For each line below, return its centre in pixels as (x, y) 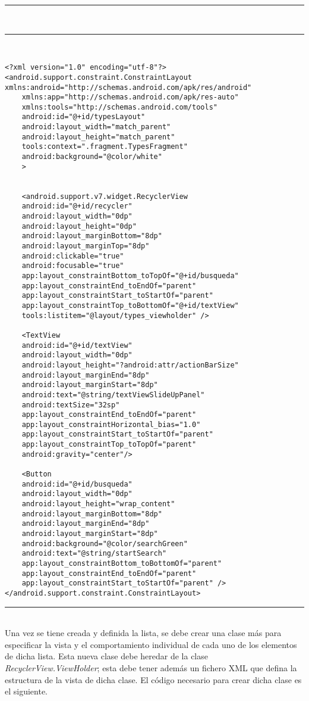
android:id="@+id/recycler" (77, 206)
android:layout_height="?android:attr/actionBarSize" (130, 365)
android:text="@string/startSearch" (94, 554)
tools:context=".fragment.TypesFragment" (105, 147)
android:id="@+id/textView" (77, 345)
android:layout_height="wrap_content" (98, 504)
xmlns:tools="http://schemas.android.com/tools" (119, 107)
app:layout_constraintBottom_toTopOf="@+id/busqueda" (130, 275)
